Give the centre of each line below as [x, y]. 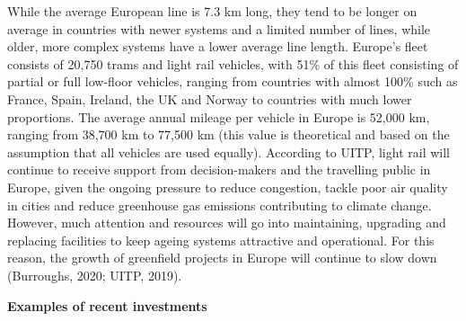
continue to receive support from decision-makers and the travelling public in [219, 169]
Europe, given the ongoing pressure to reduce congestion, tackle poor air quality [228, 187]
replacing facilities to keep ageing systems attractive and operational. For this [221, 240]
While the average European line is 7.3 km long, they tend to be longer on [212, 11]
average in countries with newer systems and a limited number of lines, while [219, 28]
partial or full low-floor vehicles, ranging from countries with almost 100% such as [233, 81]
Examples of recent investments [107, 305]
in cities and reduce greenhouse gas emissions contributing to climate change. [220, 205]
